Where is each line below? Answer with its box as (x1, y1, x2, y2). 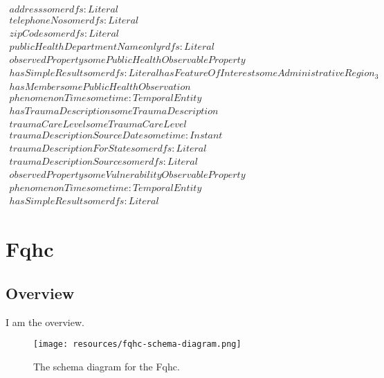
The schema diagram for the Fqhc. (33, 359, 180, 373)
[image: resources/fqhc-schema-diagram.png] (33, 339, 241, 350)
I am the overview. (6, 314, 84, 329)
